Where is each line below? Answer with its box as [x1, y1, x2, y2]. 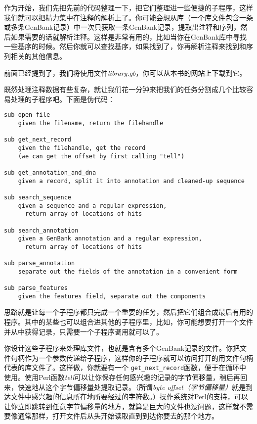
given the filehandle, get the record [18, 144, 146, 151]
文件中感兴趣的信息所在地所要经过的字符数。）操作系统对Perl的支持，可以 [10, 391, 248, 402]
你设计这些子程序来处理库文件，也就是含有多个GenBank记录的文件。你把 [4, 343, 240, 353]
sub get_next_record [4, 136, 72, 143]
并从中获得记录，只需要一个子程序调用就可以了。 [4, 326, 163, 336]
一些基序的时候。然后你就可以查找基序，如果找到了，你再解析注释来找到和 [4, 41, 246, 51]
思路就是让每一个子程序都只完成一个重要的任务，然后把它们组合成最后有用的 [4, 307, 253, 317]
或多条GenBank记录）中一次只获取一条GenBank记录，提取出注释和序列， [4, 22, 241, 32]
